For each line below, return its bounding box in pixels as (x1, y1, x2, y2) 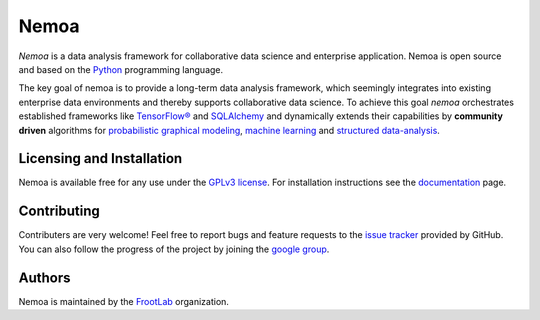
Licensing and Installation (18, 150, 183, 167)
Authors (18, 269, 71, 286)
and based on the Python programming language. (18, 63, 224, 75)
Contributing (18, 203, 100, 220)
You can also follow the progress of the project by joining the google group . (18, 243, 330, 255)
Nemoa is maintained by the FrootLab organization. (18, 295, 230, 307)
